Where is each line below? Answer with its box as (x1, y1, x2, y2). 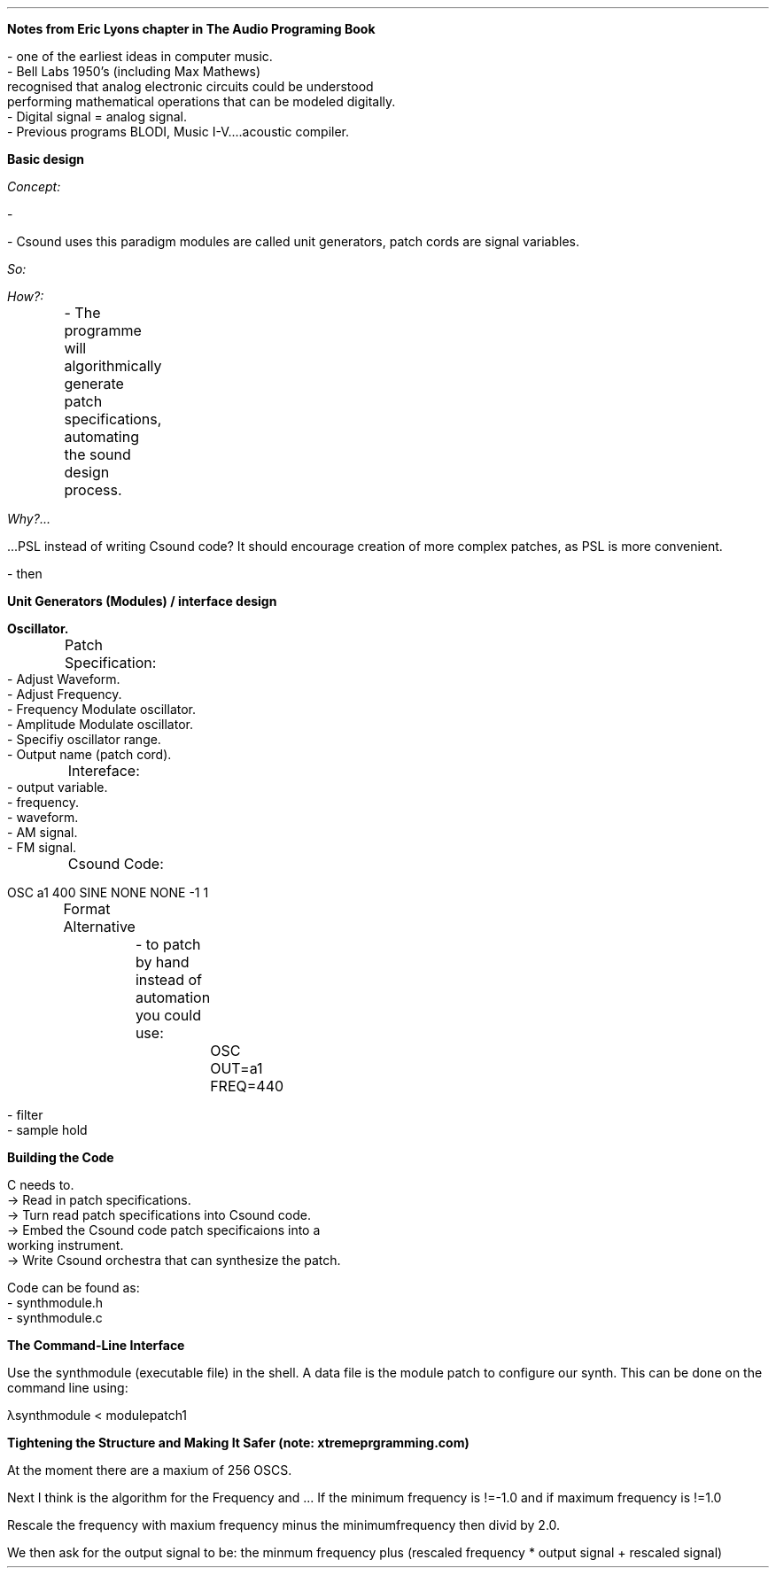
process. (64, 481, 122, 499)
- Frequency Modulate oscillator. (7, 702, 197, 717)
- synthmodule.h (7, 1295, 104, 1310)
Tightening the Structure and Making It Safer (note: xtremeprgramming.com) (7, 1435, 469, 1450)
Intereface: (67, 762, 140, 780)
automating (64, 428, 139, 446)
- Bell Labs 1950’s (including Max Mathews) (7, 64, 261, 79)
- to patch (135, 935, 201, 953)
